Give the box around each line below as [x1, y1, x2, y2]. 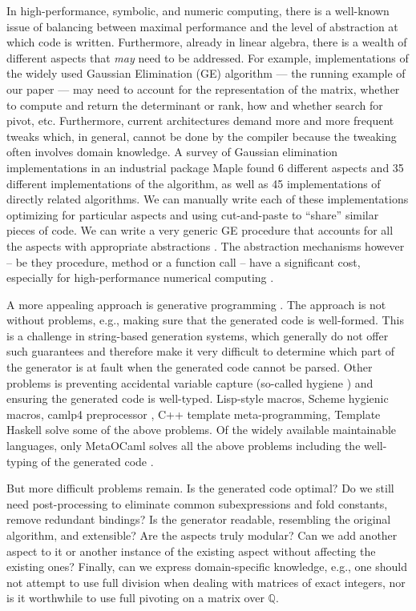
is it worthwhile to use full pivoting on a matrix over [6, 589, 265, 606]
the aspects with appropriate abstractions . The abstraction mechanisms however [6, 237, 405, 254]
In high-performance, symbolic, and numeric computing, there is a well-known [6, 2, 390, 18]
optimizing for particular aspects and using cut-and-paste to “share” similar [6, 206, 379, 223]
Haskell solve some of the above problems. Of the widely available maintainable [6, 421, 397, 438]
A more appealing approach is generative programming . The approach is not [6, 295, 386, 312]
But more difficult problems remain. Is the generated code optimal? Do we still [6, 480, 394, 496]
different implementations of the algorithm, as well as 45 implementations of [6, 175, 381, 191]
